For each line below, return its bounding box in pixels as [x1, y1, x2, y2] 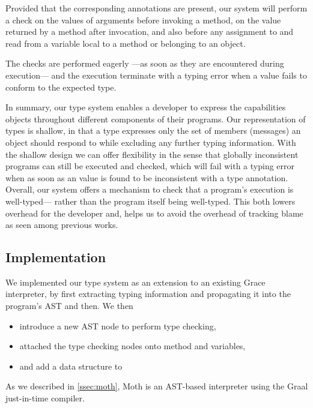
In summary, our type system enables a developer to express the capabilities [5, 101, 286, 113]
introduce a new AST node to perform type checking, [19, 319, 216, 332]
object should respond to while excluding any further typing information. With [5, 136, 296, 148]
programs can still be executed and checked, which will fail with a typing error [5, 160, 295, 172]
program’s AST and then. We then [5, 299, 133, 312]
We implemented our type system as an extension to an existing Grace [5, 275, 266, 288]
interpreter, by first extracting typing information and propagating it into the [5, 287, 291, 300]
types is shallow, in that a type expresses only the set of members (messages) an [5, 124, 301, 137]
